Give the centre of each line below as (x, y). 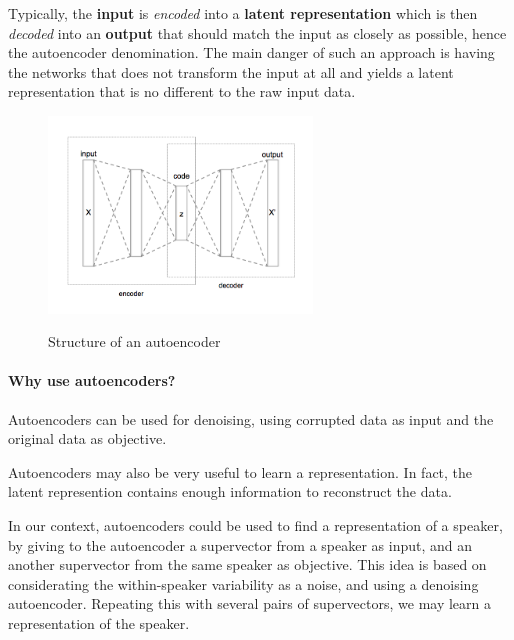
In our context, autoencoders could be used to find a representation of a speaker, (255, 525)
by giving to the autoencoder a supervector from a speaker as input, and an (240, 544)
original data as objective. (87, 438)
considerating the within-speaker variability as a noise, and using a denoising (243, 583)
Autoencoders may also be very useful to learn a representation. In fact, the (240, 471)
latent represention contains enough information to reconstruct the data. (230, 491)
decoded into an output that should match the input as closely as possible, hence (257, 32)
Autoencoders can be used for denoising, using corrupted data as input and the (251, 418)
